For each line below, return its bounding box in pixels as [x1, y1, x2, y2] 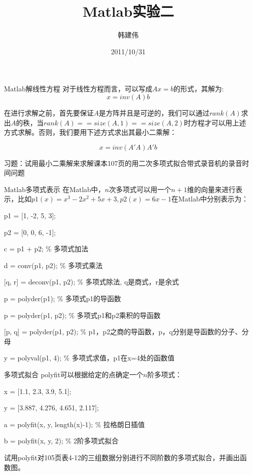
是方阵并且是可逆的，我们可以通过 [99, 107, 210, 118]
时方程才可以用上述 [183, 117, 246, 127]
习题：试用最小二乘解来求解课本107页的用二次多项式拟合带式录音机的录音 [4, 158, 242, 168]
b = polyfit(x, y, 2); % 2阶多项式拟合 [4, 435, 119, 446]
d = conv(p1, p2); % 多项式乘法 [4, 260, 103, 270]
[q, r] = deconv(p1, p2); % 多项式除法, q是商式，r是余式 [4, 277, 179, 287]
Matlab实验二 [82, 1, 174, 21]
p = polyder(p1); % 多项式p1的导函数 [4, 293, 121, 304]
